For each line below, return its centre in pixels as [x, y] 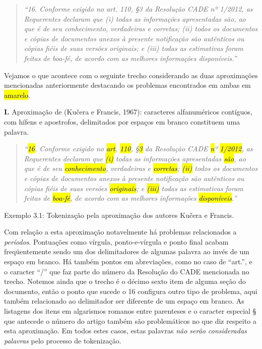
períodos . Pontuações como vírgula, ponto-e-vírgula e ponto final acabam [116, 241]
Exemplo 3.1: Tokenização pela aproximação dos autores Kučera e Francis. [119, 215]
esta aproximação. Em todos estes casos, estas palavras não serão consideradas [125, 331]
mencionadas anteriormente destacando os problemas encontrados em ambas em [127, 85]
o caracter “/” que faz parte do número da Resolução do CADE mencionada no [127, 271]
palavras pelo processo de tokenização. [63, 340]
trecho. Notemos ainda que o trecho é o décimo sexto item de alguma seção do [125, 281]
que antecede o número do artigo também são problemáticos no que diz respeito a [130, 321]
